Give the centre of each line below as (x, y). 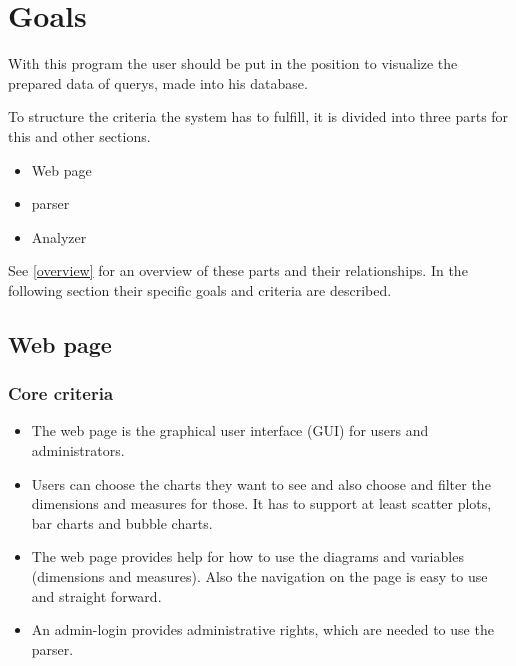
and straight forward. (96, 595)
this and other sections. (79, 135)
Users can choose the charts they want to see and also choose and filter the (261, 483)
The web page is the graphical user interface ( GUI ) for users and (230, 430)
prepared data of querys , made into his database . (158, 82)
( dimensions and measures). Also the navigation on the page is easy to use (259, 576)
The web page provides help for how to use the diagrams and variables (247, 556)
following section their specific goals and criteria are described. (200, 289)
